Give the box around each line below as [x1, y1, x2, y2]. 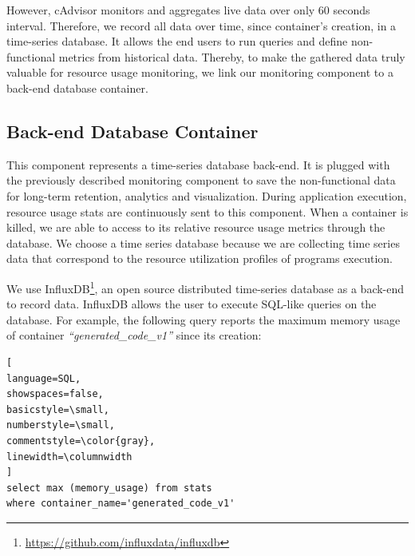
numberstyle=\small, [6, 419, 116, 431]
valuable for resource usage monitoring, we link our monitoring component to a [6, 64, 393, 81]
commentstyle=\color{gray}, [6, 435, 156, 447]
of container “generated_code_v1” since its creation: [6, 327, 262, 344]
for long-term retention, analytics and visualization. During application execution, [6, 187, 407, 204]
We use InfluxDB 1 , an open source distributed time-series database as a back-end [6, 277, 405, 296]
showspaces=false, [6, 388, 104, 400]
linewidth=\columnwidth [6, 451, 132, 463]
